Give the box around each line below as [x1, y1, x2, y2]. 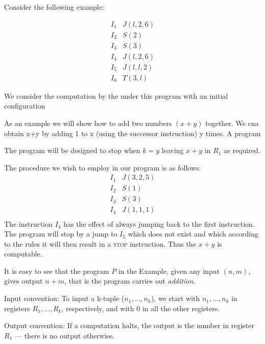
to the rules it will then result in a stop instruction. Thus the [4, 238, 196, 249]
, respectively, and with [61, 303, 134, 313]
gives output [4, 275, 43, 286]
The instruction [4, 218, 53, 229]
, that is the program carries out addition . [64, 275, 196, 286]
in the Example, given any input [118, 265, 220, 276]
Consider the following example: [4, 2, 104, 12]
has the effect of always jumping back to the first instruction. [63, 218, 255, 229]
